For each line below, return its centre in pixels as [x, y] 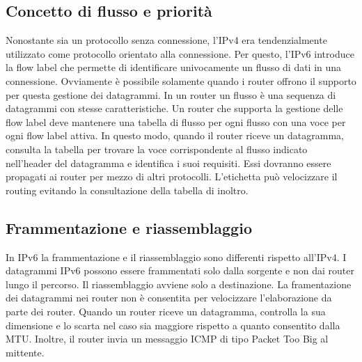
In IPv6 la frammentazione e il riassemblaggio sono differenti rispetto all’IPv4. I [176, 257]
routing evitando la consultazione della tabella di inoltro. [127, 190]
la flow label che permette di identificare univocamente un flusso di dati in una [174, 67]
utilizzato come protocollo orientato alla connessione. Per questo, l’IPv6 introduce [180, 53]
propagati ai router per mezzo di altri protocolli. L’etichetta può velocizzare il [172, 176]
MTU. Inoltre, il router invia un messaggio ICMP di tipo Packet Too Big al [167, 339]
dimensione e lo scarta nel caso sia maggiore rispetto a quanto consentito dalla [173, 325]
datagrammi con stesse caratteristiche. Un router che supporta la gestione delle [174, 108]
